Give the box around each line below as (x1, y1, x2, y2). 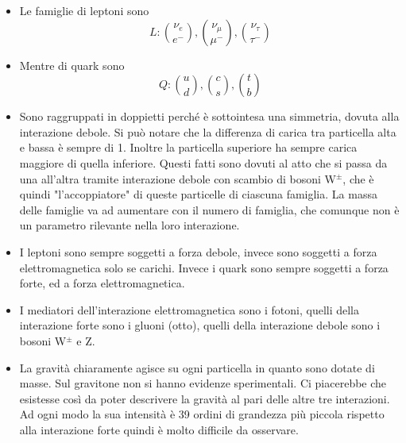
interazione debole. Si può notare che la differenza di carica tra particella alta (19, 123, 396, 140)
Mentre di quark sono (19, 56, 125, 73)
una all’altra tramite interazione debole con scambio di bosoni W (19, 170, 336, 187)
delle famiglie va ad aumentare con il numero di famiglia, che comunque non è (19, 201, 400, 218)
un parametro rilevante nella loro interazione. (19, 217, 240, 233)
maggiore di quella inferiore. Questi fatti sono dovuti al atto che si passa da (19, 154, 388, 171)
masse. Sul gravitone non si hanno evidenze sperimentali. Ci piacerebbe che (19, 375, 387, 391)
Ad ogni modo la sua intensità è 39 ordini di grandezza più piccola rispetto (19, 406, 385, 422)
